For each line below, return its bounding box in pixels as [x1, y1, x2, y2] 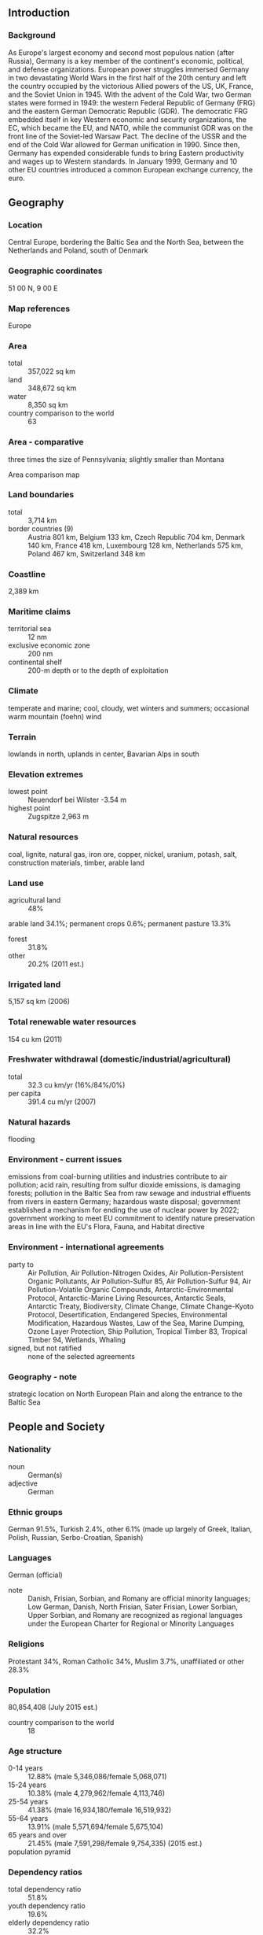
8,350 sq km [27, 401, 68, 410]
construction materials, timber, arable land [8, 858, 145, 867]
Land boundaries [8, 489, 75, 500]
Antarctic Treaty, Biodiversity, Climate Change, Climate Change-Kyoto [27, 1302, 254, 1311]
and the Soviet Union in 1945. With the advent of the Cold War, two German [8, 90, 252, 99]
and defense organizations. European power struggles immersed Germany [8, 65, 250, 74]
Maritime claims [8, 606, 71, 617]
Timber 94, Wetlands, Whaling [27, 1335, 126, 1344]
